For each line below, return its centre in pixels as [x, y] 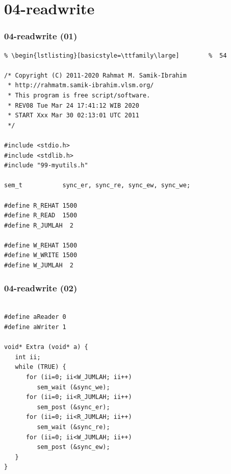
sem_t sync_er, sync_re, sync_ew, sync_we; [97, 185]
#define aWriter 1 [35, 327]
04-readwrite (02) [41, 288]
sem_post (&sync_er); [73, 407]
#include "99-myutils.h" [46, 166]
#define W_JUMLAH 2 [39, 266]
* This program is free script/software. [79, 95]
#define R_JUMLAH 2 [39, 225]
